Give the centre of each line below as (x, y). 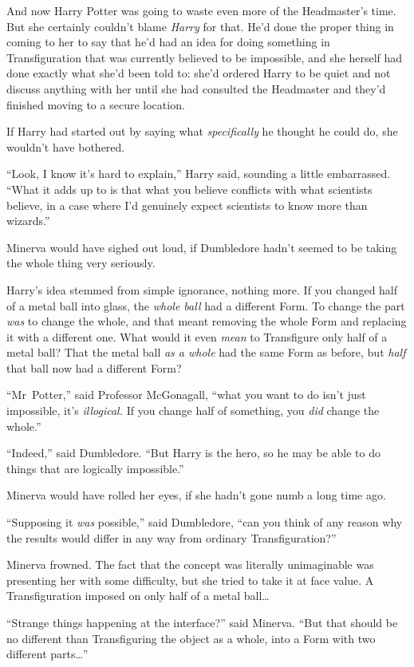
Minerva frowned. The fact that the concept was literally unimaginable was (190, 564)
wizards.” (28, 221)
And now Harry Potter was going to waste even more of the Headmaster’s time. (201, 10)
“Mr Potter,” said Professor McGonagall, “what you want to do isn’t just (186, 395)
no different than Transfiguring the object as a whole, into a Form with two (191, 638)
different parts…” (47, 654)
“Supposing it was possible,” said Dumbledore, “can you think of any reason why (205, 522)
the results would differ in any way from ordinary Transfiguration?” (172, 537)
